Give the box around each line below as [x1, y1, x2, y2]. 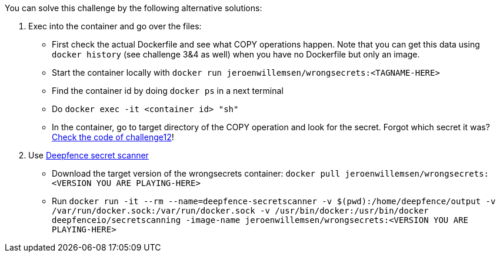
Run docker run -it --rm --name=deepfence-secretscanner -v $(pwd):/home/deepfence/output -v [52, 196, 496, 206]
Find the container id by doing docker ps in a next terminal [52, 86, 284, 96]
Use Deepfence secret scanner [28, 150, 149, 160]
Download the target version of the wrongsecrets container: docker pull [52, 168, 341, 178]
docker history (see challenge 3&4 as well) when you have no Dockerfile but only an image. [52, 49, 420, 59]
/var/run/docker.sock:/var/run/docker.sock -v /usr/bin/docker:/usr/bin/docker [52, 206, 429, 215]
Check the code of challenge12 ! [52, 132, 174, 142]
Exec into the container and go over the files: [28, 21, 202, 31]
